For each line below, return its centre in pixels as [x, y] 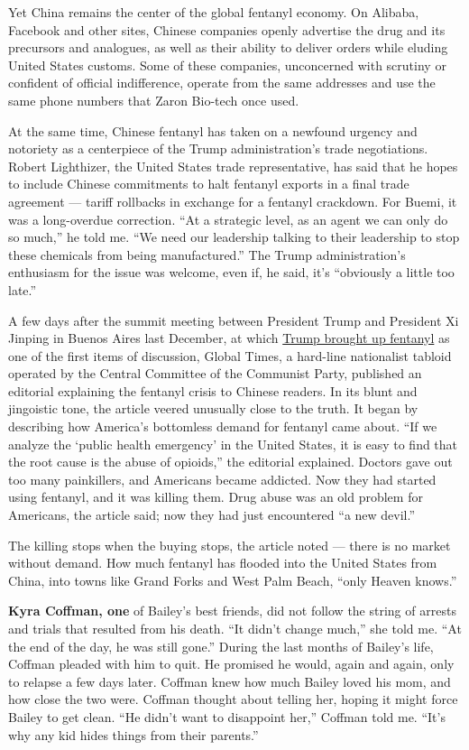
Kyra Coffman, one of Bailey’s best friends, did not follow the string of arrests [232, 611]
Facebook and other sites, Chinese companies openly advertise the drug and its [227, 29]
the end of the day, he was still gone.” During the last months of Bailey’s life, [221, 646]
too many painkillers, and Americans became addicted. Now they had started [222, 479]
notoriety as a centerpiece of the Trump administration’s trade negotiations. [218, 148]
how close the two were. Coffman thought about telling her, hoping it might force [233, 699]
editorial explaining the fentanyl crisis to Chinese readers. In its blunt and [213, 390]
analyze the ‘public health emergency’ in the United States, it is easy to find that [233, 444]
